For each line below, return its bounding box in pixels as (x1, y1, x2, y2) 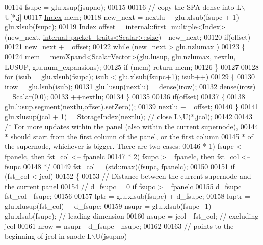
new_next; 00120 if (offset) (168, 31, 251, 42)
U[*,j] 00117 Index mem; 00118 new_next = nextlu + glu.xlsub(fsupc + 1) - (5, 11, 244, 22)
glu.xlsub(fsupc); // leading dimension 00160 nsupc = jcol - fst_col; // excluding (5, 210, 259, 221)
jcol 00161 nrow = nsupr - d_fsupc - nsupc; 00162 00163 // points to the (5, 221, 234, 231)
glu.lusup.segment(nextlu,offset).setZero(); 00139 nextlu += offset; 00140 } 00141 (5, 101, 259, 111)
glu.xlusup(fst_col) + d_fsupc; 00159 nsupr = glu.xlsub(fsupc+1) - (5, 200, 216, 211)
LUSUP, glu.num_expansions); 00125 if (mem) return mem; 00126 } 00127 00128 (5, 61, 259, 72)
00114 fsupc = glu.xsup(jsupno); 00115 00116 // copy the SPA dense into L (5, 2, 241, 12)
